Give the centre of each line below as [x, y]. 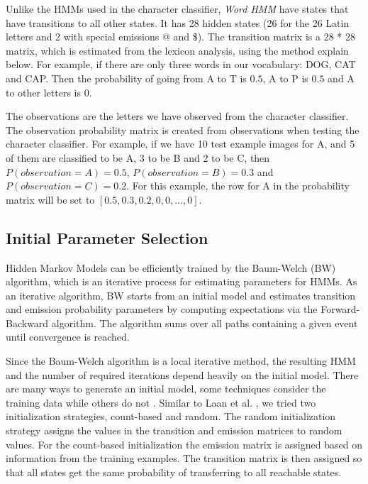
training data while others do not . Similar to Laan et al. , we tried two [161, 402]
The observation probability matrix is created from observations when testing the [183, 130]
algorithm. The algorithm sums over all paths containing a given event [205, 323]
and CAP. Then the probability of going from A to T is [126, 78]
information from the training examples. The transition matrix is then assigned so [184, 458]
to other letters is [43, 92]
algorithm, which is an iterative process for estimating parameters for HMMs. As [182, 281]
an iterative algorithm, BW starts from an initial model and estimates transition [181, 295]
